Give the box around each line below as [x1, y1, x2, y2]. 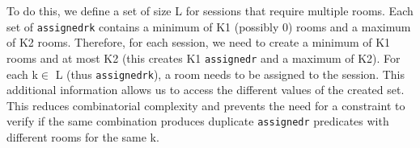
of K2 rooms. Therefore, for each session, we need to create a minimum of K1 [6, 34, 391, 51]
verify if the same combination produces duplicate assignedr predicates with [6, 113, 389, 129]
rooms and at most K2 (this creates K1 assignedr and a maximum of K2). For [6, 49, 401, 66]
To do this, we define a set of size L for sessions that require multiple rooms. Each [6, 2, 414, 18]
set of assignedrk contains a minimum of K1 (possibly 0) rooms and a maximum [6, 18, 411, 35]
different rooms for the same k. [6, 129, 159, 145]
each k [6, 65, 38, 82]
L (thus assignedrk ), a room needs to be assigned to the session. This [55, 65, 405, 82]
